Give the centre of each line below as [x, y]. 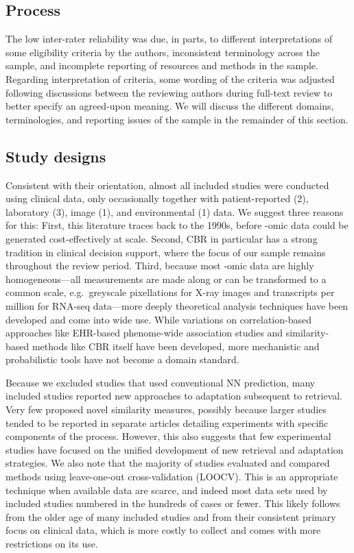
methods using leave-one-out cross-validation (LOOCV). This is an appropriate [172, 477]
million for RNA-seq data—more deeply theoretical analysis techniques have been [177, 305]
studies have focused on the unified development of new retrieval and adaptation [175, 449]
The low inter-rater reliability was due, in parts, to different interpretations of [169, 39]
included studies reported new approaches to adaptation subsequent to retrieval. [174, 396]
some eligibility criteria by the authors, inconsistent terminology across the [163, 52]
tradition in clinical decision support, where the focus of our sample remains [166, 252]
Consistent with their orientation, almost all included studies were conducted [167, 185]
